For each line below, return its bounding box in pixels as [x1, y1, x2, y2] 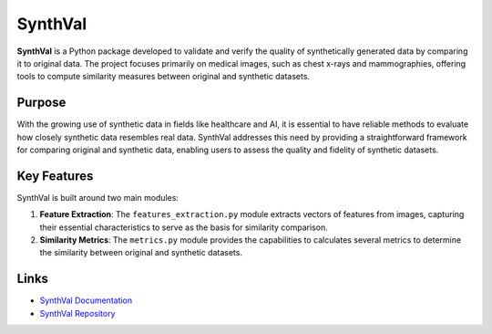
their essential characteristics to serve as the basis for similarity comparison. [39, 222, 328, 233]
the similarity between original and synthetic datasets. [39, 247, 243, 258]
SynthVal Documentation [39, 295, 133, 306]
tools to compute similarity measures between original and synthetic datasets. [16, 71, 310, 82]
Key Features [16, 168, 94, 183]
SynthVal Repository [39, 308, 116, 318]
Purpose [16, 95, 67, 110]
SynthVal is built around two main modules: [16, 192, 179, 203]
